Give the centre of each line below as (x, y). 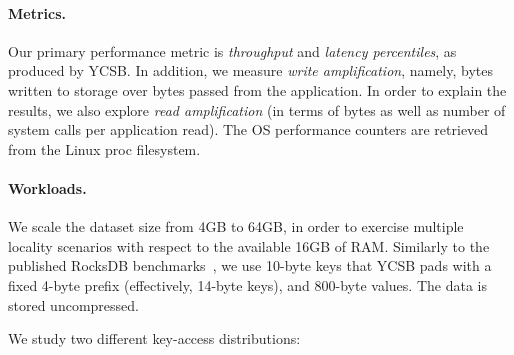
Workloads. (47, 187)
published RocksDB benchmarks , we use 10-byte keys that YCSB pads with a (250, 265)
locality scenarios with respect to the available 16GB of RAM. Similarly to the (249, 245)
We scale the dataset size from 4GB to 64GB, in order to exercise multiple (236, 226)
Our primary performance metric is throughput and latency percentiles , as (232, 50)
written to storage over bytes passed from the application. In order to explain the (257, 89)
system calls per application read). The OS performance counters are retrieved (248, 129)
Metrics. (37, 12)
